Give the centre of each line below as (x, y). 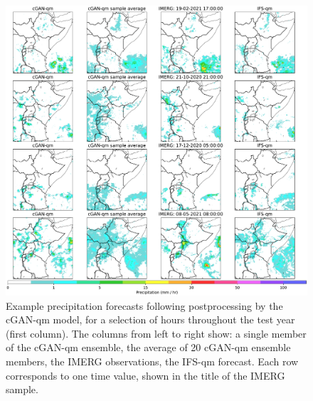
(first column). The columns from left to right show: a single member (156, 333)
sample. (22, 389)
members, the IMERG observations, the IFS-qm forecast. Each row (152, 361)
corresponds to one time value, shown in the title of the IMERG (145, 375)
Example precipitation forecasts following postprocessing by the (144, 305)
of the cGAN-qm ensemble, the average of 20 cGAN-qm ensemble (148, 347)
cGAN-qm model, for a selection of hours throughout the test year (150, 319)
